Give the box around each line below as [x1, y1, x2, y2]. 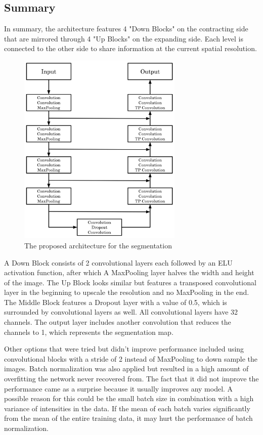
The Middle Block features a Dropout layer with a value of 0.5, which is [4, 296, 227, 307]
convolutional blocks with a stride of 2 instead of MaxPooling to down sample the [4, 353, 258, 364]
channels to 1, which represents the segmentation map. [4, 326, 173, 337]
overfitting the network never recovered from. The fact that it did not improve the [4, 373, 259, 384]
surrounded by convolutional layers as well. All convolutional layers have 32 [4, 307, 238, 317]
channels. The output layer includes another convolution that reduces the [4, 317, 231, 327]
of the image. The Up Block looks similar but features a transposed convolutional [4, 277, 256, 287]
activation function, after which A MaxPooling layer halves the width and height [4, 267, 254, 278]
